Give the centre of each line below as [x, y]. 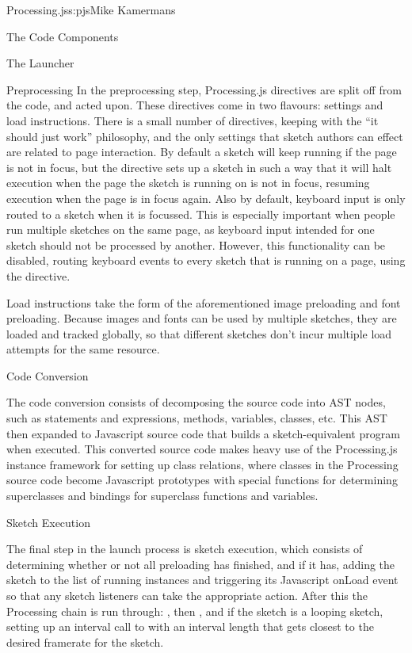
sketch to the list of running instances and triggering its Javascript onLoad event [202, 580]
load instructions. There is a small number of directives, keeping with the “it [193, 120]
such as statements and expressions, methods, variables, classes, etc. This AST [197, 418]
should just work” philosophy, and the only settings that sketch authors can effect [205, 136]
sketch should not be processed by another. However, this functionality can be [196, 244]
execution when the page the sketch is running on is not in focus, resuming [188, 183]
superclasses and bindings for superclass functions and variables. [162, 496]
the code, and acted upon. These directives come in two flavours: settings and [195, 105]
